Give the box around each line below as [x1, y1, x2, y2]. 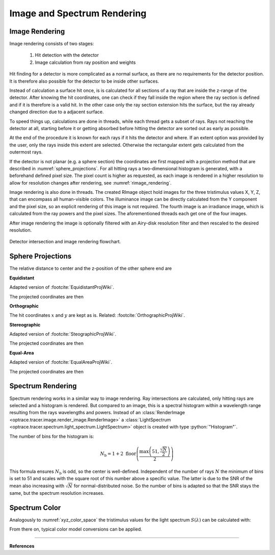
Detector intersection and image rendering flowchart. [9, 239, 121, 245]
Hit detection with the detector [35, 52, 99, 58]
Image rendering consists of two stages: [9, 41, 94, 47]
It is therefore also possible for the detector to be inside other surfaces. [9, 78, 159, 84]
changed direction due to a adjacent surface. [9, 109, 104, 115]
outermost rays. [9, 149, 43, 155]
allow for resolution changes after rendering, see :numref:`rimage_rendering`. [9, 180, 172, 186]
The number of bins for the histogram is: [9, 433, 94, 439]
